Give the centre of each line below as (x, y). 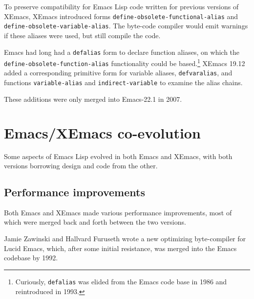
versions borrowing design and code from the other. (81, 166)
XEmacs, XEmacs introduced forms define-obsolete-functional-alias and (121, 16)
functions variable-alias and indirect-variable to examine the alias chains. (123, 82)
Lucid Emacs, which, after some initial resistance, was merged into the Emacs (120, 248)
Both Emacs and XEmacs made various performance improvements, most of (118, 212)
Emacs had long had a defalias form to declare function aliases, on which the (122, 52)
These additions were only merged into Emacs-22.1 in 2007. (93, 99)
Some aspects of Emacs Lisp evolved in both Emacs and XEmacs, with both (118, 156)
